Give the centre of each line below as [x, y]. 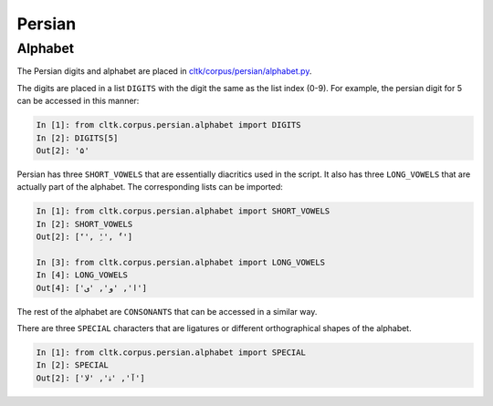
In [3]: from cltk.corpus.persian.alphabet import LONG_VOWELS [181, 262]
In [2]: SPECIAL [73, 365]
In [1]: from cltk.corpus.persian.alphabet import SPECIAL [171, 353]
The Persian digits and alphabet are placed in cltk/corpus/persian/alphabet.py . [164, 71]
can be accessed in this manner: [78, 101]
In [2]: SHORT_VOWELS [84, 224]
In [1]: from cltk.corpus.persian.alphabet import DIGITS [168, 125]
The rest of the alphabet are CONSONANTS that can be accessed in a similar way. [167, 311]
